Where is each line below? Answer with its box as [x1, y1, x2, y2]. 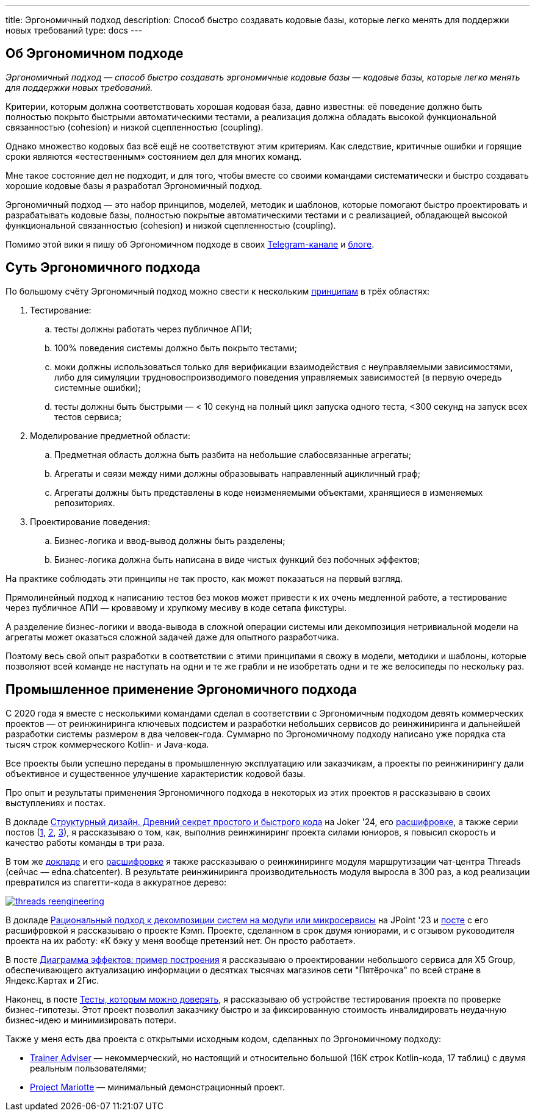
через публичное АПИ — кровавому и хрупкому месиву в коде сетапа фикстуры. [5, 602, 347, 613]
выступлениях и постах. [5, 797, 106, 808]
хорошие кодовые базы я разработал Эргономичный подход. [5, 180, 262, 191]
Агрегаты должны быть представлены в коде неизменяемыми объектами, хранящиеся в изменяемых [54, 487, 483, 498]
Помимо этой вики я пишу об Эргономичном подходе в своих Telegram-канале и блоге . [5, 238, 375, 249]
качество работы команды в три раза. [5, 837, 165, 848]
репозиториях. [54, 497, 115, 508]
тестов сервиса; [54, 411, 122, 422]
